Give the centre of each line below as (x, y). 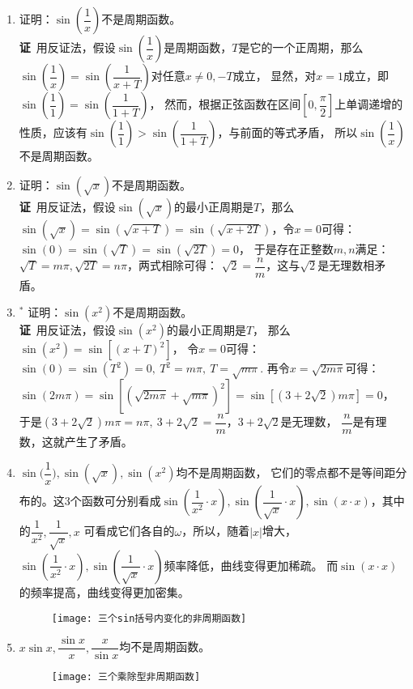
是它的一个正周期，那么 (301, 47)
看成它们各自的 (135, 531)
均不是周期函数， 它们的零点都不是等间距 (286, 472)
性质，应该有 (53, 132)
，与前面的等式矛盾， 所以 (287, 132)
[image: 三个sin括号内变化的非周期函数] (149, 618)
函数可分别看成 (121, 501)
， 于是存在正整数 (286, 248)
